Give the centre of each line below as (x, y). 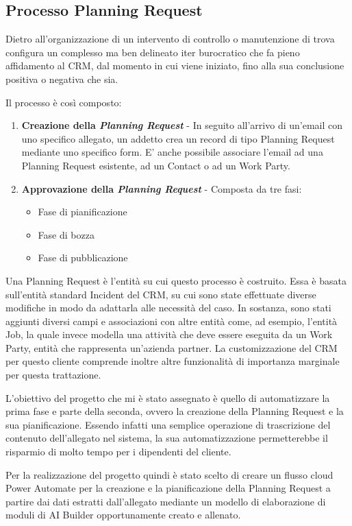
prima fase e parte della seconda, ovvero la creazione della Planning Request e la (175, 411)
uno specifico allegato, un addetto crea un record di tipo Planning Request (178, 138)
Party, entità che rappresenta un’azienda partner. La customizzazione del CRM (172, 347)
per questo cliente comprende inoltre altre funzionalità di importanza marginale (173, 361)
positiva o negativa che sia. (62, 79)
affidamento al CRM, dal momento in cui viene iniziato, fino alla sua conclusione (175, 65)
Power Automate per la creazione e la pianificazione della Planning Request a (168, 488)
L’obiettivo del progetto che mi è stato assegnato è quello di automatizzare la (168, 397)
